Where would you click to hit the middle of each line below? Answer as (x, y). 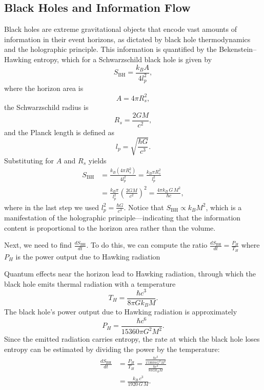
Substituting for (29, 160)
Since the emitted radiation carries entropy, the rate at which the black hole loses (132, 339)
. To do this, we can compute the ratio (147, 245)
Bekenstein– (238, 49)
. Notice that (144, 207)
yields (97, 160)
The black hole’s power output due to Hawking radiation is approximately (121, 312)
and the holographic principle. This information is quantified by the (110, 49)
